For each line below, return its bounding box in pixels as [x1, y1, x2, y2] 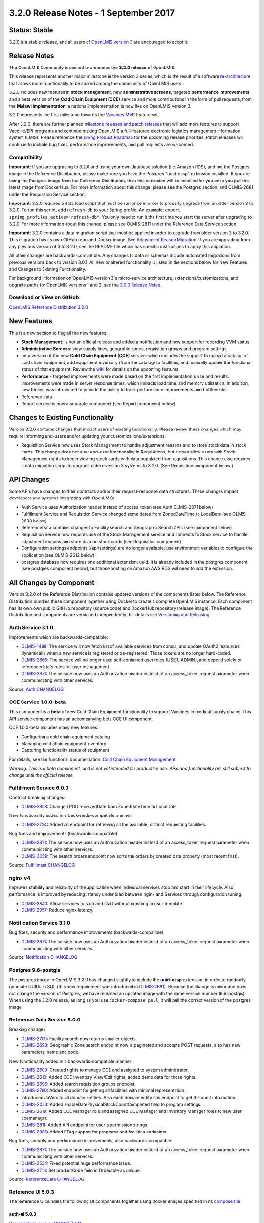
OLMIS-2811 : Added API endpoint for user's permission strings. [21, 1122, 149, 1128]
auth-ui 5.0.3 [9, 1211, 37, 1217]
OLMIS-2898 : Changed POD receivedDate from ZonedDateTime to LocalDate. [21, 804, 178, 810]
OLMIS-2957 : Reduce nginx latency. [21, 907, 94, 913]
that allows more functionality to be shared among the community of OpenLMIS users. [9, 80, 183, 86]
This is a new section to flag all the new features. [9, 330, 108, 336]
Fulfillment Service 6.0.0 [9, 784, 69, 791]
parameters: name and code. [21, 1049, 80, 1055]
